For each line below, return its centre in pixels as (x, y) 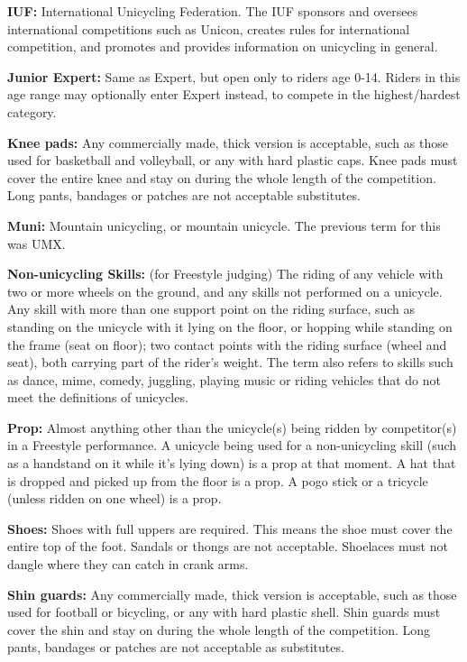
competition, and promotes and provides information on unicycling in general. (223, 46)
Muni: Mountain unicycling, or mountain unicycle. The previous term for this (224, 225)
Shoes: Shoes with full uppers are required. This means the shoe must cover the (230, 528)
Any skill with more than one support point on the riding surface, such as (211, 309)
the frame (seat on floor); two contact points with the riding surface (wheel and (227, 344)
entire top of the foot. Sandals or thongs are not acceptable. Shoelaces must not (228, 546)
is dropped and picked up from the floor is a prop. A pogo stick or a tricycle (218, 480)
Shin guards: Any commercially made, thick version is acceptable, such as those (232, 594)
